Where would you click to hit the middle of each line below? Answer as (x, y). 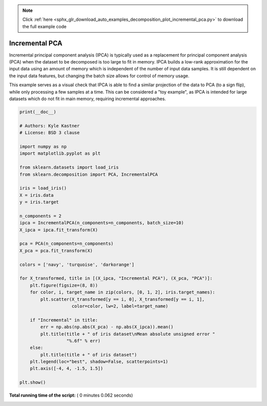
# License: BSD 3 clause (50, 133)
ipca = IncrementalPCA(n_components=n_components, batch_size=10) (102, 223)
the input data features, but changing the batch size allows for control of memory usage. (99, 76)
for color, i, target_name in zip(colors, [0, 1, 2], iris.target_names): (122, 292)
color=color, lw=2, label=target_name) (120, 306)
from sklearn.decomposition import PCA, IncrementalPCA (89, 174)
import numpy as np (43, 146)
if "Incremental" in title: (64, 320)
